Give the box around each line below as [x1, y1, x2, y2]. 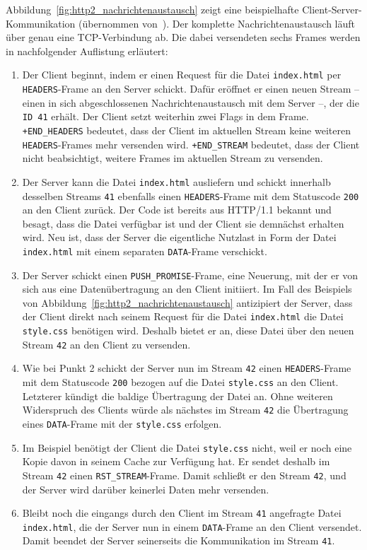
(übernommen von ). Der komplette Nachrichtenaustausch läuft [78, 16, 355, 30]
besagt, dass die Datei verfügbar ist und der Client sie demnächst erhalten [22, 216, 344, 230]
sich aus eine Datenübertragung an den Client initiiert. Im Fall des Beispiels [22, 281, 352, 296]
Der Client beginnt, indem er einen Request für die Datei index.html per [22, 67, 342, 82]
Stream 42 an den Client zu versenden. [22, 337, 191, 351]
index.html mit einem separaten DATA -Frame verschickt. [22, 243, 267, 258]
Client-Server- [302, 2, 362, 16]
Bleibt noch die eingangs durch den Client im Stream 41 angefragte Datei [22, 505, 342, 520]
